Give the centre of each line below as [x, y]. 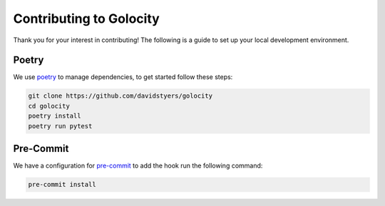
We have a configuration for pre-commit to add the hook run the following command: [138, 166]
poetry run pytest [60, 126]
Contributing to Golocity [86, 19]
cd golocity [49, 106]
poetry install [55, 116]
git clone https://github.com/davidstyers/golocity [120, 96]
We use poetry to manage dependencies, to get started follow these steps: [123, 77]
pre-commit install [62, 185]
